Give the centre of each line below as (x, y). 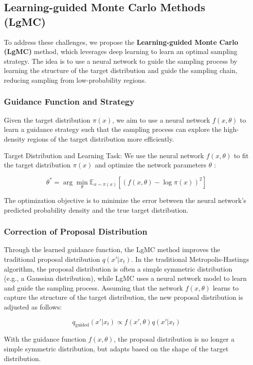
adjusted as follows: (33, 306)
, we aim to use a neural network (161, 119)
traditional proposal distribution (52, 259)
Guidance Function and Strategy (69, 101)
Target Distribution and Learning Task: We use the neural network (104, 155)
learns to (226, 287)
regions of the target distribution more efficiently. (101, 138)
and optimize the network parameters (151, 165)
